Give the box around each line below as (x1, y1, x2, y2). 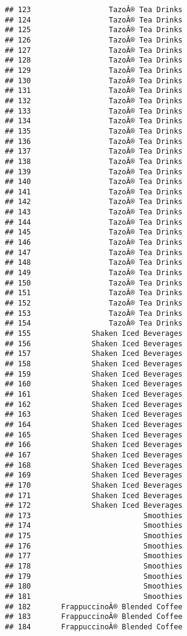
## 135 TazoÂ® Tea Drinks (5, 126, 183, 135)
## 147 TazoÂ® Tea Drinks (5, 248, 183, 257)
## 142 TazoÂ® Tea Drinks (5, 197, 183, 207)
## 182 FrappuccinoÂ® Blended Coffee (5, 602, 183, 611)
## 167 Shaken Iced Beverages (5, 450, 183, 459)
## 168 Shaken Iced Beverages (5, 460, 183, 470)
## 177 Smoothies (5, 552, 183, 561)
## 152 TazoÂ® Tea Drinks (5, 299, 183, 308)
